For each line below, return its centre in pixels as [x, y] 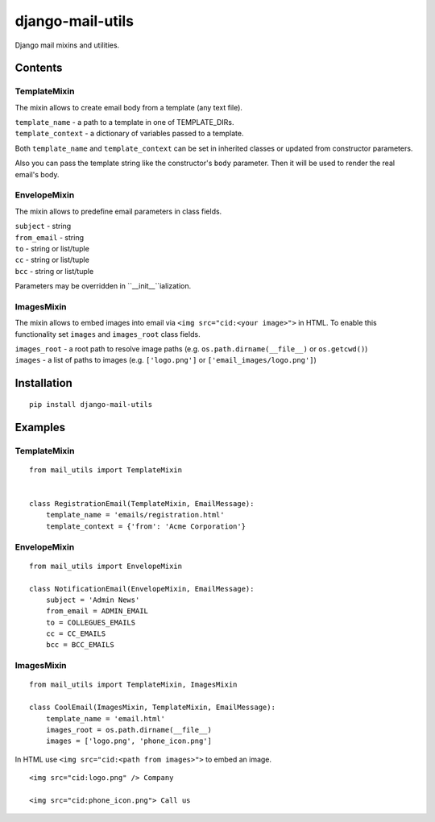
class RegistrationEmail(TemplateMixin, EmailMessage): [142, 504]
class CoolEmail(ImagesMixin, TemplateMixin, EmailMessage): [152, 708]
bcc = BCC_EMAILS [80, 645]
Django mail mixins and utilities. [67, 45]
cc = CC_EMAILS [76, 634]
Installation [43, 383]
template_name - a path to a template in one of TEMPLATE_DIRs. [124, 122]
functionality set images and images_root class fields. [108, 334]
